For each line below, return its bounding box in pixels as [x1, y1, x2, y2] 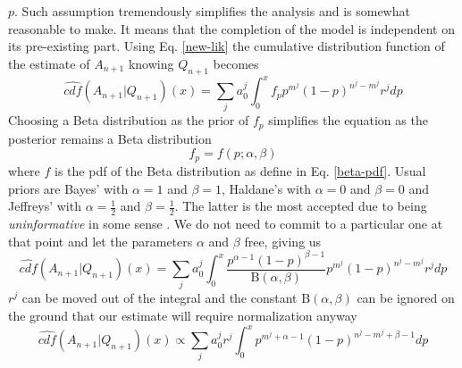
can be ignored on [357, 289, 455, 307]
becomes [213, 54, 259, 72]
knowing [128, 54, 174, 72]
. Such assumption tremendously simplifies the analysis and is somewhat [14, 2, 410, 20]
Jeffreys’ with [8, 197, 81, 215]
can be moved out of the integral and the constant [21, 289, 298, 307]
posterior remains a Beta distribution [8, 129, 212, 147]
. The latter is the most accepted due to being [174, 197, 427, 215]
